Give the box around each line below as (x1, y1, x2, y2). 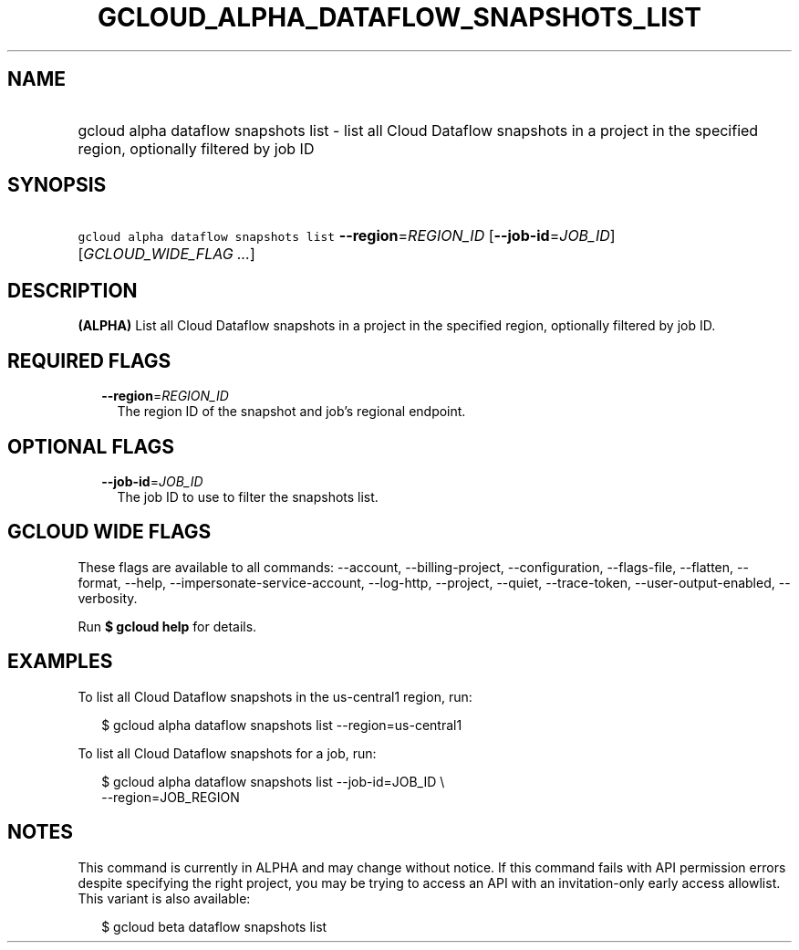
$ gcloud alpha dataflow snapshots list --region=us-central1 (101, 716, 462, 733)
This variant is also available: (78, 890, 251, 906)
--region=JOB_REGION (101, 788, 240, 805)
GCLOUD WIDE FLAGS (7, 520, 212, 544)
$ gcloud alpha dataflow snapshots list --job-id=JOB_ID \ (101, 773, 445, 789)
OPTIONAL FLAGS (7, 434, 174, 458)
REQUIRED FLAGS (7, 349, 171, 372)
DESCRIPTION (7, 278, 138, 302)
